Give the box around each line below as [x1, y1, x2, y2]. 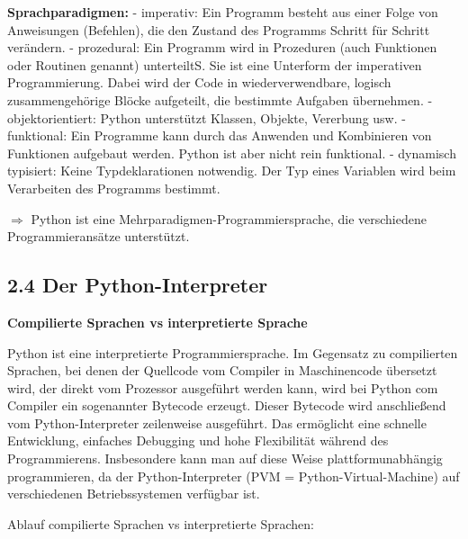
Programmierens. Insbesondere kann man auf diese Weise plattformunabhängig [7, 449, 443, 468]
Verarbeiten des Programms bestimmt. [7, 178, 220, 197]
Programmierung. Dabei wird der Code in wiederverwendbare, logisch [7, 73, 391, 92]
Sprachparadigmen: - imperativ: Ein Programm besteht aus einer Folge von [7, 3, 438, 21]
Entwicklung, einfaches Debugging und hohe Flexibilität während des [7, 431, 389, 450]
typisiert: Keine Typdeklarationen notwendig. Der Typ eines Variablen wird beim [7, 161, 456, 180]
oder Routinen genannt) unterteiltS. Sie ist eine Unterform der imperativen [7, 55, 422, 74]
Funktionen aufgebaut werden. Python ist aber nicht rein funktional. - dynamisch [7, 143, 456, 162]
